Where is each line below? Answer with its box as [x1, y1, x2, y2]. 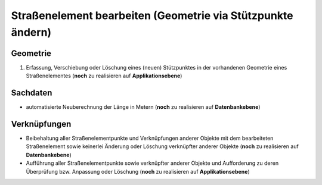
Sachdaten [11, 88, 52, 98]
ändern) [11, 26, 52, 39]
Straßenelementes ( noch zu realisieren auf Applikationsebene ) [26, 72, 182, 80]
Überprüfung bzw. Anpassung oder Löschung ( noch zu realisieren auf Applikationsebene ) [26, 168, 250, 175]
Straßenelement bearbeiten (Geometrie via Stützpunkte [11, 9, 293, 22]
